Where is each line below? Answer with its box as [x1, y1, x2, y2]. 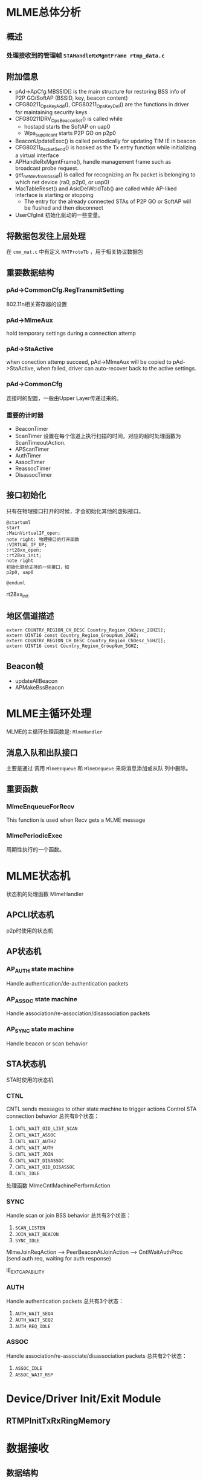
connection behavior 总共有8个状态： [6, 1112, 100, 1120]
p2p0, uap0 [6, 569, 34, 575]
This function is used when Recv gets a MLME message [6, 816, 146, 824]
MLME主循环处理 [6, 707, 92, 721]
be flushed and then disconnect [24, 204, 104, 211]
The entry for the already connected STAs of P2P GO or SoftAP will [24, 198, 192, 205]
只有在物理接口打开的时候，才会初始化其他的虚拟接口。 [6, 507, 144, 514]
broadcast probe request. [14, 164, 79, 172]
